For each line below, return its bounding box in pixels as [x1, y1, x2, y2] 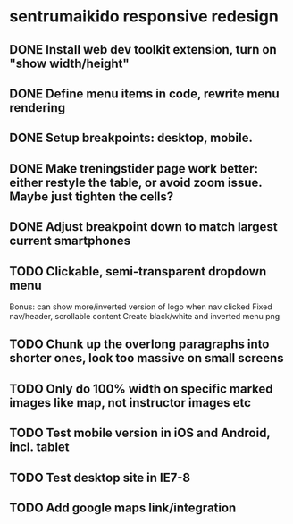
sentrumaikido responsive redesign [9, 6, 279, 27]
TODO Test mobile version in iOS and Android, [9, 426, 271, 441]
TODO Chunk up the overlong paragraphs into [9, 337, 270, 352]
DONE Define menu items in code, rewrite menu [9, 86, 280, 101]
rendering [9, 100, 66, 115]
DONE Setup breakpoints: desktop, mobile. [9, 131, 253, 146]
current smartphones [9, 233, 131, 249]
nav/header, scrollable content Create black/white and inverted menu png [9, 310, 280, 321]
